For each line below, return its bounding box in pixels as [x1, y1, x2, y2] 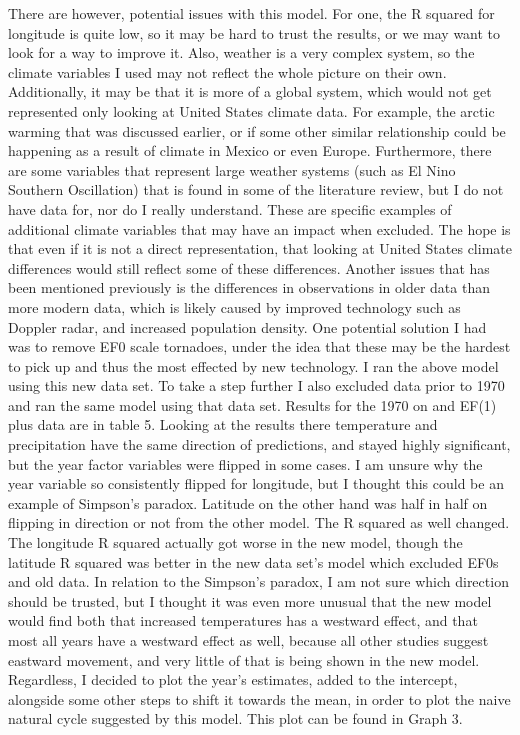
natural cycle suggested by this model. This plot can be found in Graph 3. [8, 708, 463, 729]
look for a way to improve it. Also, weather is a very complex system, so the [8, 42, 475, 63]
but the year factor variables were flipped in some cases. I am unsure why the [8, 453, 483, 474]
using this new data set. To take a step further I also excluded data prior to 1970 [8, 375, 505, 396]
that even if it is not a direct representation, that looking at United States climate [8, 238, 512, 259]
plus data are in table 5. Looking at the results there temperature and [8, 414, 438, 435]
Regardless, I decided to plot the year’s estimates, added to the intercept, [8, 669, 458, 690]
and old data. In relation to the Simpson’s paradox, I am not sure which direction [8, 571, 509, 592]
